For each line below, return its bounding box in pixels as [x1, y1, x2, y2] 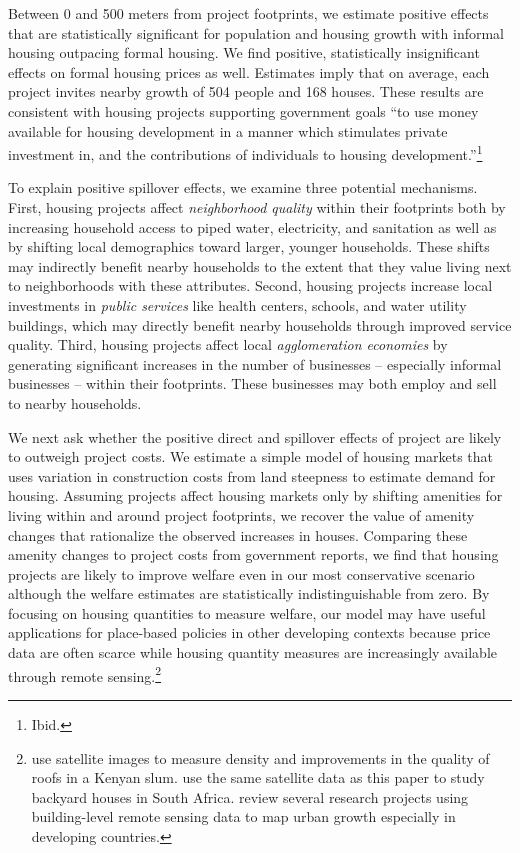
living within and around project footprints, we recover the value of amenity [8, 504, 475, 525]
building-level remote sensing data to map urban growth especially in [31, 806, 456, 827]
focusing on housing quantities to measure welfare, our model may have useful [8, 602, 486, 623]
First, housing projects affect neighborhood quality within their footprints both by [8, 197, 506, 217]
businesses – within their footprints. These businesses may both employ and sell [8, 373, 497, 394]
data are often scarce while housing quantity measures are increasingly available [8, 642, 498, 663]
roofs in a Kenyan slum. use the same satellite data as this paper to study [31, 767, 485, 788]
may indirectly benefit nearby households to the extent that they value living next [8, 255, 512, 276]
